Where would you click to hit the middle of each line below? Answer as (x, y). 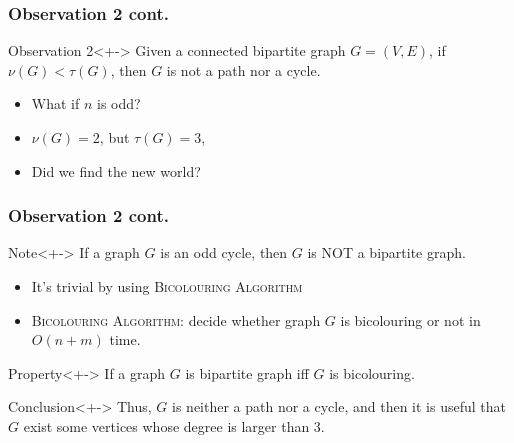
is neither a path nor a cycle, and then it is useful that (339, 406)
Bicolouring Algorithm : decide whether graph (176, 319)
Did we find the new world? (116, 170)
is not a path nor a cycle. (243, 69)
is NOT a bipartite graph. (386, 252)
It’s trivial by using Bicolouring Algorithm (167, 286)
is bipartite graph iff (247, 372)
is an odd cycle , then (224, 252)
